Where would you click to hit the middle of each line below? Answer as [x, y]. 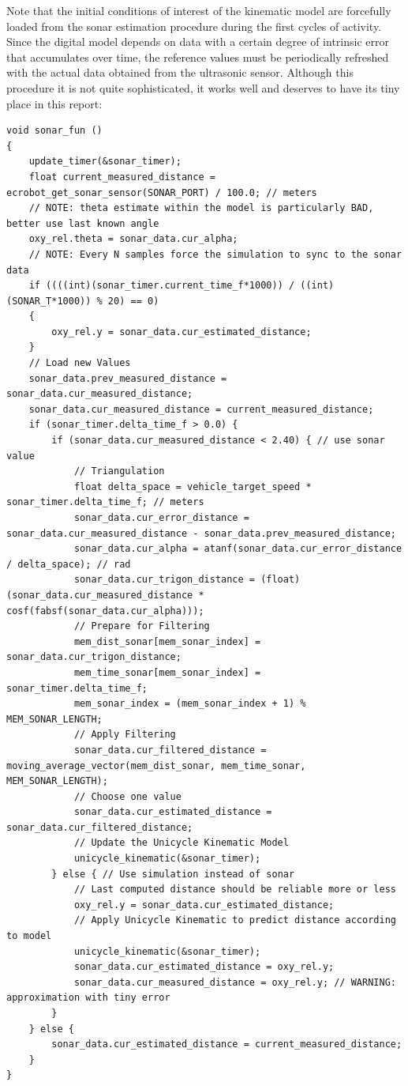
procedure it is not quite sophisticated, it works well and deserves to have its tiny [203, 87]
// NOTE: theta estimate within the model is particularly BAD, [201, 208]
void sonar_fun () [54, 131]
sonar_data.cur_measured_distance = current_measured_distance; [201, 409]
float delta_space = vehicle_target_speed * [193, 486]
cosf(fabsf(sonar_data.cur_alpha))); [105, 611]
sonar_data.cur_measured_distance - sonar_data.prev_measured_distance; [201, 533]
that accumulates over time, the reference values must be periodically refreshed [198, 57]
